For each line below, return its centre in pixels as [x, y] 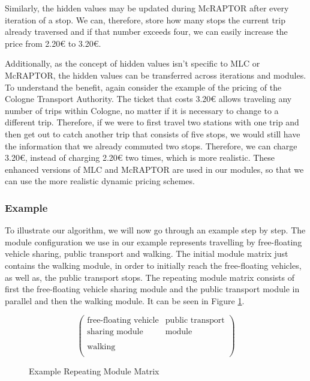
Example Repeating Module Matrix [94, 370]
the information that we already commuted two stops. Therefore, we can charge [151, 145]
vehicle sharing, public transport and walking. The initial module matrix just [147, 253]
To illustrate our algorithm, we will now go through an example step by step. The [155, 230]
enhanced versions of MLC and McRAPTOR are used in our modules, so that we [154, 169]
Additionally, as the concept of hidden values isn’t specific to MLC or [133, 63]
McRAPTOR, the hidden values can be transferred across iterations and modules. [156, 75]
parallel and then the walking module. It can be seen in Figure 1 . [125, 300]
